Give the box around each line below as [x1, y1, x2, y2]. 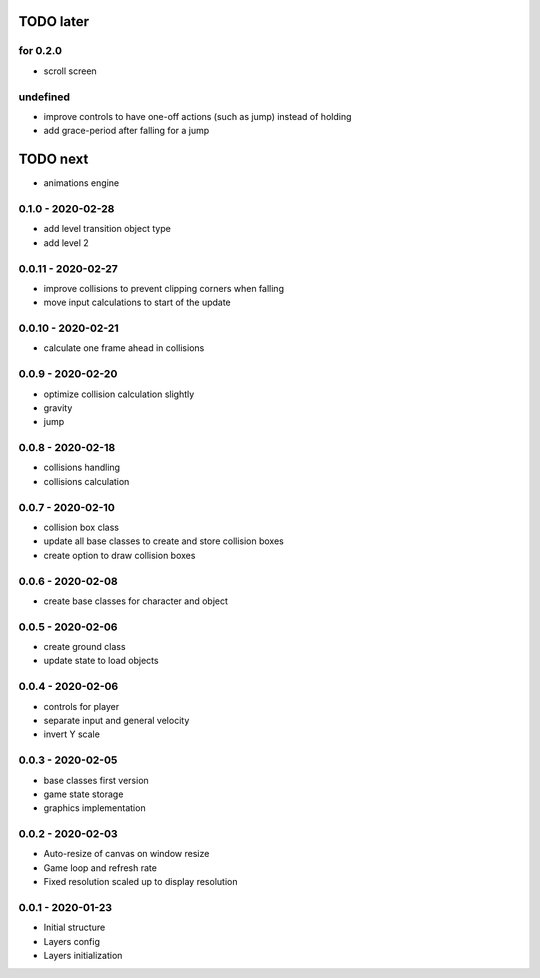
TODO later [18, 13, 90, 30]
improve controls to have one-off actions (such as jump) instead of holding [43, 110, 352, 122]
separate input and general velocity [43, 714, 190, 726]
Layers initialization [43, 950, 123, 962]
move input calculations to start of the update [43, 296, 232, 309]
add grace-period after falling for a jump [43, 125, 210, 137]
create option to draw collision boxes [43, 549, 196, 561]
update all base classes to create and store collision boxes [43, 535, 284, 547]
